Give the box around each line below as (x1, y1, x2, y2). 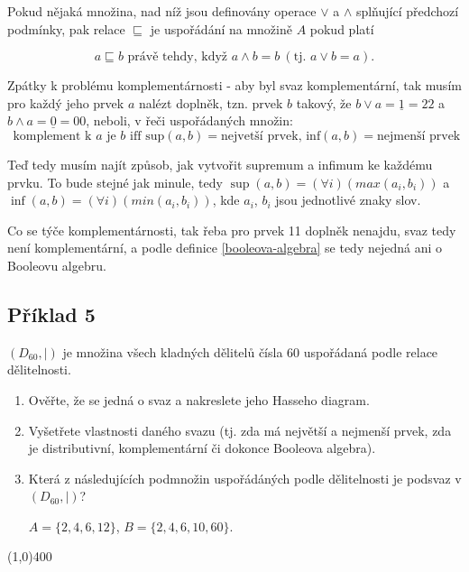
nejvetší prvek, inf (221, 129, 321, 143)
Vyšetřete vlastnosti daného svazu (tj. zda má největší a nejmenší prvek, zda (28, 420, 452, 439)
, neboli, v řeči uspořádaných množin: (86, 111, 293, 130)
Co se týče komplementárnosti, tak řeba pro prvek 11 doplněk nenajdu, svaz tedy (7, 220, 456, 239)
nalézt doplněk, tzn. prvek (138, 93, 283, 112)
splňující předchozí (355, 2, 459, 20)
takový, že (296, 93, 352, 112)
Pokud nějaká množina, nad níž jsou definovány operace (7, 2, 317, 20)
